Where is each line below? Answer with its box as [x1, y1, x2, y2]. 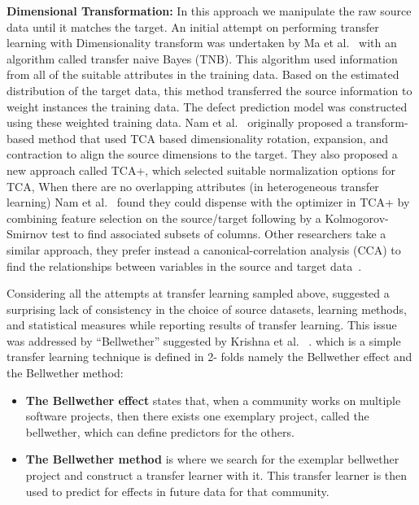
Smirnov [7, 225, 48, 242]
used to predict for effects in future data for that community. [25, 482, 330, 499]
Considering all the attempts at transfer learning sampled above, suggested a [7, 285, 390, 302]
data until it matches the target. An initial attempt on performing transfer [7, 18, 379, 35]
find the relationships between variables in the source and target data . [7, 257, 362, 274]
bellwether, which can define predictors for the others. [25, 423, 295, 440]
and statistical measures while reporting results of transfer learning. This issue [7, 316, 397, 333]
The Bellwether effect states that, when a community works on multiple [25, 391, 401, 408]
